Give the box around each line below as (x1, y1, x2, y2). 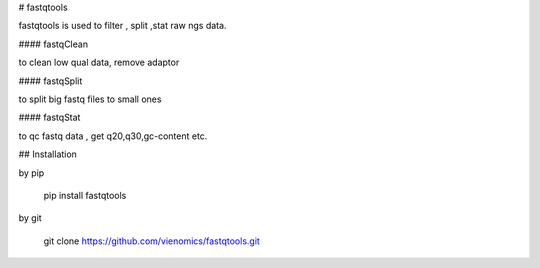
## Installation (18, 148, 77, 160)
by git (18, 212, 42, 224)
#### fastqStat (18, 111, 81, 124)
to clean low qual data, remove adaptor (18, 56, 180, 69)
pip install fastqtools (43, 189, 127, 201)
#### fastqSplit (18, 75, 83, 87)
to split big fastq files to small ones (18, 93, 162, 105)
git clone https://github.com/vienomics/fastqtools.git (43, 235, 260, 247)
